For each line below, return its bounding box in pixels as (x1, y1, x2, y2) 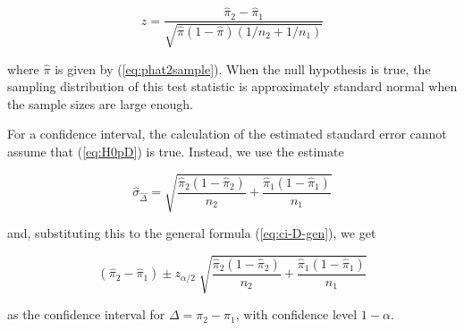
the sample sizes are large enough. (7, 94, 193, 113)
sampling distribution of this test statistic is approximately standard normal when (7, 77, 458, 96)
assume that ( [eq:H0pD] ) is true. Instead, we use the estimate (7, 142, 344, 161)
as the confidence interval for (7, 305, 165, 324)
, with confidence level (235, 305, 358, 324)
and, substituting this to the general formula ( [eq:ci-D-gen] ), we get (7, 224, 376, 242)
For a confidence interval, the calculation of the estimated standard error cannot (7, 124, 447, 143)
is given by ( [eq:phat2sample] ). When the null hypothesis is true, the (55, 59, 431, 78)
